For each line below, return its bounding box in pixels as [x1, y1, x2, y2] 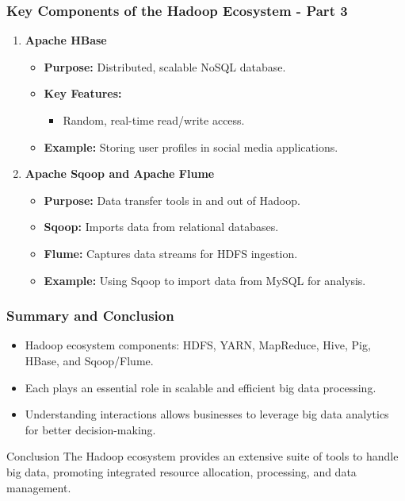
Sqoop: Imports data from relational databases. [44, 218, 279, 235]
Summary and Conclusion [6, 306, 174, 326]
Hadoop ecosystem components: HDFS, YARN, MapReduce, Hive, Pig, [25, 337, 371, 353]
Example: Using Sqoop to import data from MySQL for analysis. [44, 272, 366, 288]
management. [6, 479, 71, 495]
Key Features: [44, 85, 122, 102]
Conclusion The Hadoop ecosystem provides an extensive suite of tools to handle [6, 448, 399, 464]
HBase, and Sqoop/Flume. [25, 352, 154, 368]
